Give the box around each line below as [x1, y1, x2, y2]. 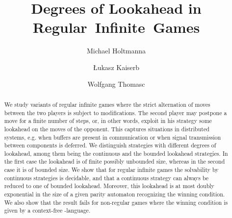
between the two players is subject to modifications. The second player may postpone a [4, 108, 227, 117]
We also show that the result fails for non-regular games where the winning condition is [4, 198, 228, 206]
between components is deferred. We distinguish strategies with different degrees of [4, 141, 216, 149]
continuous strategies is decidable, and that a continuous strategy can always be [4, 173, 209, 182]
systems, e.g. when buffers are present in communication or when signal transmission [4, 133, 221, 141]
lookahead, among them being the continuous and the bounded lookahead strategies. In [4, 149, 228, 157]
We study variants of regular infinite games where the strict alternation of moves [4, 100, 210, 108]
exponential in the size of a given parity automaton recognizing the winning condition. [4, 190, 225, 198]
